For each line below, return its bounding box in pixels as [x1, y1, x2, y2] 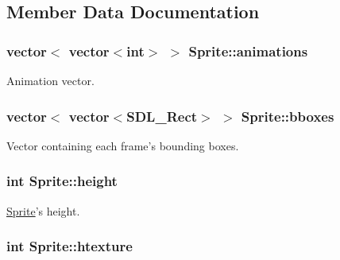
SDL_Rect [126, 106, 198, 126]
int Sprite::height [6, 171, 118, 191]
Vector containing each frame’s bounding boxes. [6, 137, 239, 153]
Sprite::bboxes [241, 106, 334, 126]
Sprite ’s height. [6, 202, 80, 219]
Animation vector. [6, 72, 95, 88]
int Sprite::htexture [6, 236, 133, 256]
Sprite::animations [188, 41, 308, 60]
